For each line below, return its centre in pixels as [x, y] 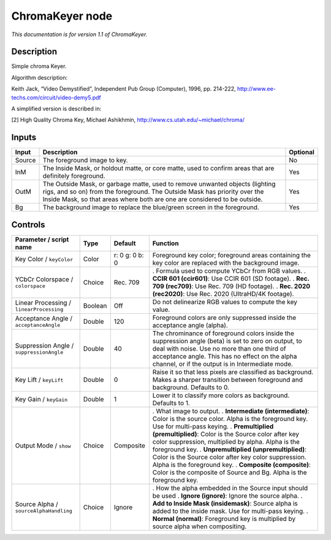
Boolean [95, 305]
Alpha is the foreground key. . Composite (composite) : [231, 465]
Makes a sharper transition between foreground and [228, 379]
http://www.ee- [256, 89]
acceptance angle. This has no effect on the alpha [225, 356]
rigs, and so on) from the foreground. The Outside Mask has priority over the [153, 192]
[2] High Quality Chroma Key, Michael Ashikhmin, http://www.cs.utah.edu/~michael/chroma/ [128, 120]
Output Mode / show [43, 446]
